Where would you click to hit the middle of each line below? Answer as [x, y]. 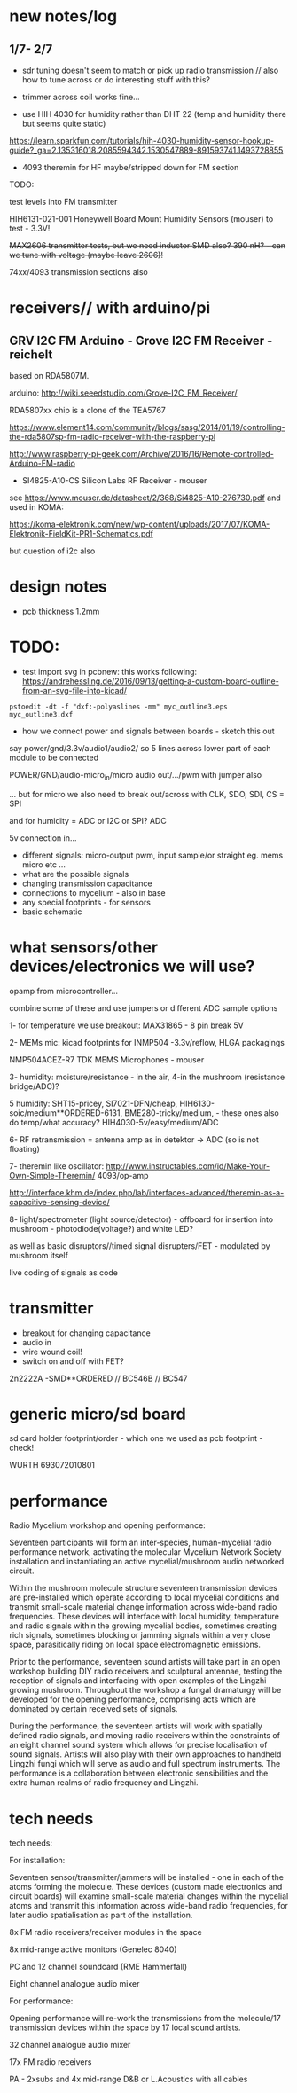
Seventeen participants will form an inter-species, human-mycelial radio [141, 1543]
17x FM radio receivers [51, 2062]
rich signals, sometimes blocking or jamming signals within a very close [140, 1635]
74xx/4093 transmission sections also [78, 272]
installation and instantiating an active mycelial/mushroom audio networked [147, 1562]
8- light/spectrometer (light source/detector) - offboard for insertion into [141, 1219]
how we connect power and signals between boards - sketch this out [148, 731]
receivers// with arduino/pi [110, 308]
